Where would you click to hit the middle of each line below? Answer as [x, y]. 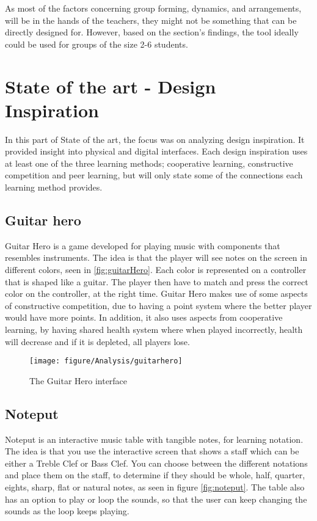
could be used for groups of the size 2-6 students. [97, 44]
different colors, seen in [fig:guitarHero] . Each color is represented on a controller [156, 270]
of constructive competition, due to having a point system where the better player [158, 305]
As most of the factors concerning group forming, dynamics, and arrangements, [153, 8]
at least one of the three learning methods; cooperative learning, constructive [149, 163]
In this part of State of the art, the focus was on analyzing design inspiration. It [155, 139]
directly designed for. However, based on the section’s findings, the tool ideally [152, 32]
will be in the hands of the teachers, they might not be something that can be [151, 20]
